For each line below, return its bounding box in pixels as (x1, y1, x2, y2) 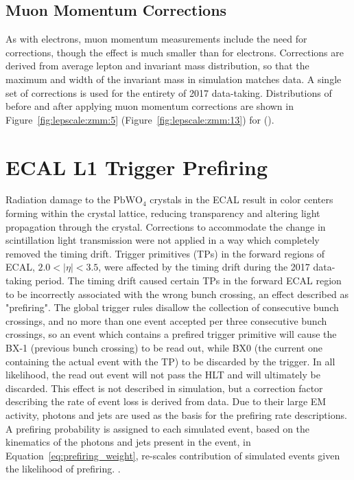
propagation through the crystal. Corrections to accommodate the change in (5, 219, 326, 233)
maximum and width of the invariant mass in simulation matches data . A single (5, 71, 342, 86)
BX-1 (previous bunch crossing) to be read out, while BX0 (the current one (5, 341, 323, 355)
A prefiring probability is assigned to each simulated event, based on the (5, 421, 310, 435)
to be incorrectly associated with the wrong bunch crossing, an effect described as (5, 286, 349, 301)
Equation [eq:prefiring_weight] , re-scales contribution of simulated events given (5, 448, 340, 462)
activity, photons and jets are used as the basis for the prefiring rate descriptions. (5, 407, 347, 422)
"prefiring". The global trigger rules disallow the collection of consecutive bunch (5, 300, 339, 315)
